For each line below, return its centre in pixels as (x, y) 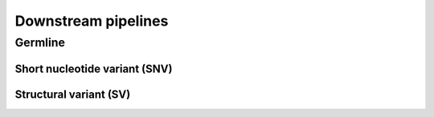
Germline (40, 42)
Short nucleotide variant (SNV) (94, 69)
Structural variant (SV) (73, 94)
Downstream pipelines (92, 21)
